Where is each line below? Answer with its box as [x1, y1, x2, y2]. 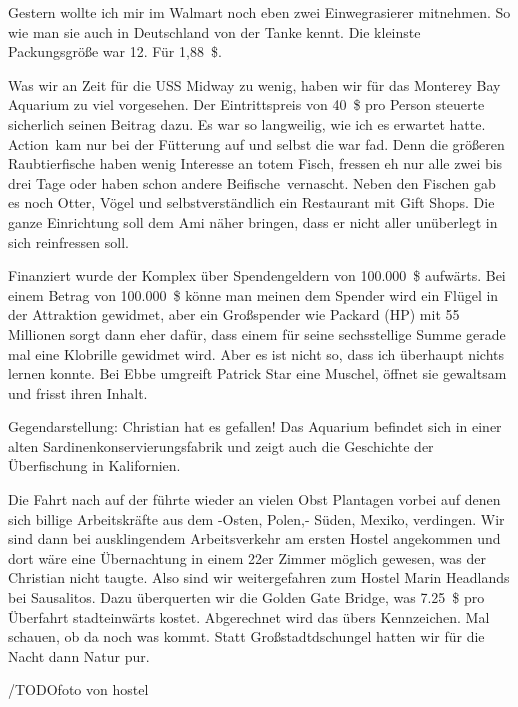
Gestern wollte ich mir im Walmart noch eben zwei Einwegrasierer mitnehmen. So [8, 2, 511, 22]
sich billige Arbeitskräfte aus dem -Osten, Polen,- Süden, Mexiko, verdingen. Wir [8, 508, 505, 529]
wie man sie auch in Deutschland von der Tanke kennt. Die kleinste [8, 21, 421, 42]
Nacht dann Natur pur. [8, 645, 150, 666]
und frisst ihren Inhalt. [8, 382, 148, 403]
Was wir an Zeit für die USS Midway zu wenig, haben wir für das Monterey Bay [8, 74, 501, 95]
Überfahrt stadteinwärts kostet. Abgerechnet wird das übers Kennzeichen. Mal [8, 606, 490, 627]
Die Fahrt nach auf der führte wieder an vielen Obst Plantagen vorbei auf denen [8, 489, 501, 510]
